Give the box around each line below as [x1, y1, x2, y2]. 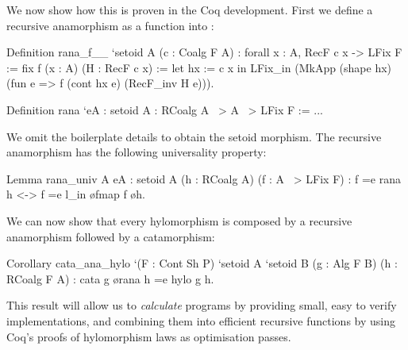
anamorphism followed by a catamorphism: [6, 228, 215, 244]
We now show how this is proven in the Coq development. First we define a [6, 2, 373, 17]
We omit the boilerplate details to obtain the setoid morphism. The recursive [6, 128, 382, 144]
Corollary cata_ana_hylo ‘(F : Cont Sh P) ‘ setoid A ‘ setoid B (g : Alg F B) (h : [6, 255, 398, 271]
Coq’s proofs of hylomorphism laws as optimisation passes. [6, 328, 291, 344]
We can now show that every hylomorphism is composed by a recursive [6, 212, 352, 229]
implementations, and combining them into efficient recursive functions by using [6, 312, 395, 329]
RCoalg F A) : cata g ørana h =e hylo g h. [6, 270, 214, 287]
